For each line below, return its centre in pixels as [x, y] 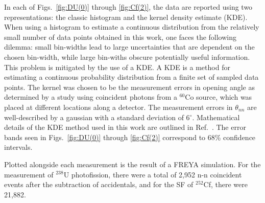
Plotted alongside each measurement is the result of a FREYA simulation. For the [132, 164]
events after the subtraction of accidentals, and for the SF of [99, 184]
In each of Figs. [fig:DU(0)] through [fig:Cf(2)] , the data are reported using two [128, 7]
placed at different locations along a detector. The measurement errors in [118, 107]
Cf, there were [225, 184]
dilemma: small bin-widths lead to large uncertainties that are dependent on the [129, 47]
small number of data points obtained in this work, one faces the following [121, 37]
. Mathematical [216, 117]
